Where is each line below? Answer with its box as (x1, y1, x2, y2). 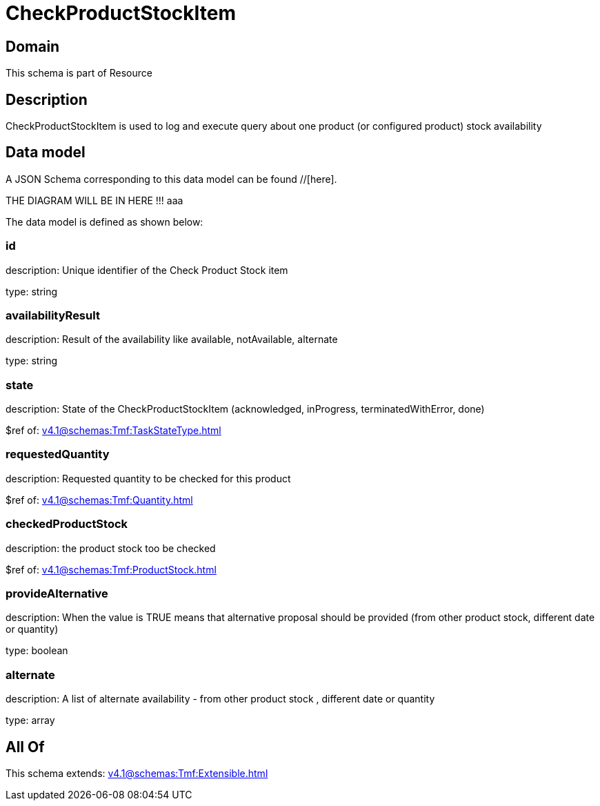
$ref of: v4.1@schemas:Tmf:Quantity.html (6, 493, 193, 506)
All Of (6, 738, 45, 756)
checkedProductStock (6, 517, 128, 531)
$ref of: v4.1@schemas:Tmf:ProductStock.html (6, 563, 217, 576)
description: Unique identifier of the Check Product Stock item (6, 264, 288, 276)
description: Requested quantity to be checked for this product (6, 472, 291, 484)
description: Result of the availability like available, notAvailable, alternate (6, 333, 338, 346)
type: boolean (6, 645, 68, 657)
